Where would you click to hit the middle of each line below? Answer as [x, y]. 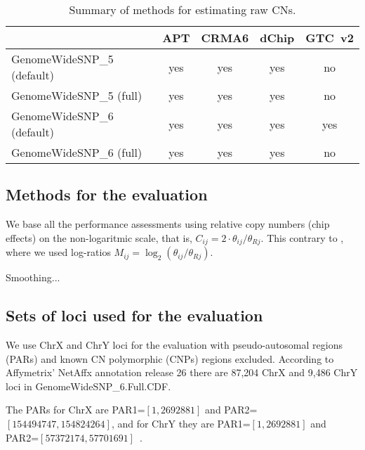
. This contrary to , [302, 237]
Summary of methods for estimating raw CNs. [182, 9]
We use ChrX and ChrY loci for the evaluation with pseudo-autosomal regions [174, 345]
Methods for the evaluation [107, 194]
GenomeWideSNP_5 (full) [77, 95]
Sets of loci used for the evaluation [134, 315]
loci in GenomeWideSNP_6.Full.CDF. [88, 386]
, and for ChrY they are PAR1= [181, 424]
